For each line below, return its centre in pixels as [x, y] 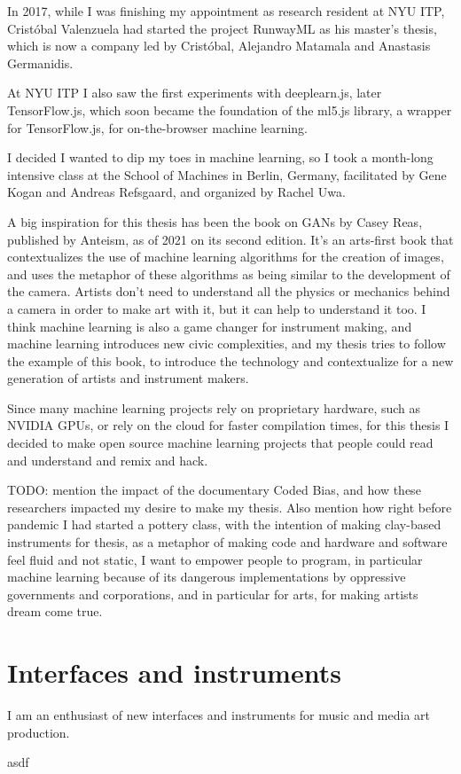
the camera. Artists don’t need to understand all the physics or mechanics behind [229, 291]
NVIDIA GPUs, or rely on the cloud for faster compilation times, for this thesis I [228, 425]
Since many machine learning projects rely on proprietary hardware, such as [214, 407]
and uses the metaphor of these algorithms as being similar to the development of [229, 274]
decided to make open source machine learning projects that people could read [220, 443]
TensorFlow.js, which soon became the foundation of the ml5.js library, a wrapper [230, 109]
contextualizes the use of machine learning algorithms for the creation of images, [226, 257]
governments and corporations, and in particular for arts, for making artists [213, 594]
